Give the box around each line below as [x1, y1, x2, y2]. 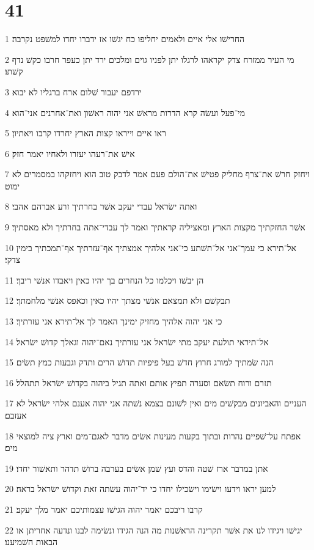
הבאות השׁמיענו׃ [5, 535, 57, 548]
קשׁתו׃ [5, 65, 23, 78]
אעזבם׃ [5, 409, 27, 421]
